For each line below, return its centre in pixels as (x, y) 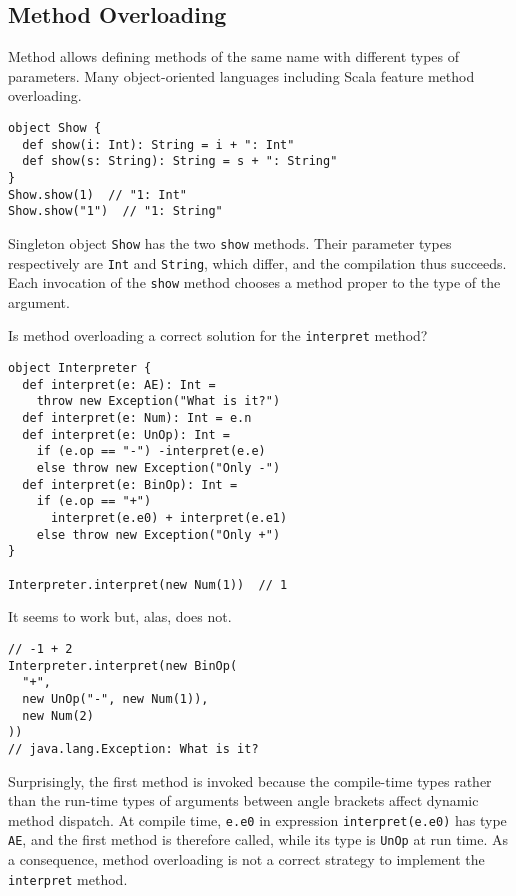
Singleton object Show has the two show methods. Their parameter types (230, 242)
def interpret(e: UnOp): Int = (126, 434)
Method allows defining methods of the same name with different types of (234, 56)
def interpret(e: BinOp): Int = (130, 484)
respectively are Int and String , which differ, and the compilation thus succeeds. (257, 262)
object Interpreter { (80, 368)
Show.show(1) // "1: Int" (97, 194)
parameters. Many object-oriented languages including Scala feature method (241, 75)
